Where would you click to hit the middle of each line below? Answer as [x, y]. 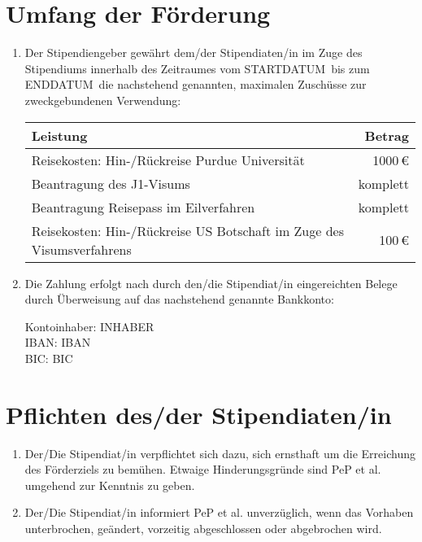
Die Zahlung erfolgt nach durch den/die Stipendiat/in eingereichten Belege [211, 283]
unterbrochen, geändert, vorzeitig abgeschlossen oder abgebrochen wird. [203, 528]
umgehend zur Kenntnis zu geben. [110, 485]
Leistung [59, 135]
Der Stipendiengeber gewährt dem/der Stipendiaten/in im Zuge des [194, 52]
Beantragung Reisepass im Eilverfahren [143, 207]
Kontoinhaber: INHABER [89, 326]
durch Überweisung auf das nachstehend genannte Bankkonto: [179, 299]
